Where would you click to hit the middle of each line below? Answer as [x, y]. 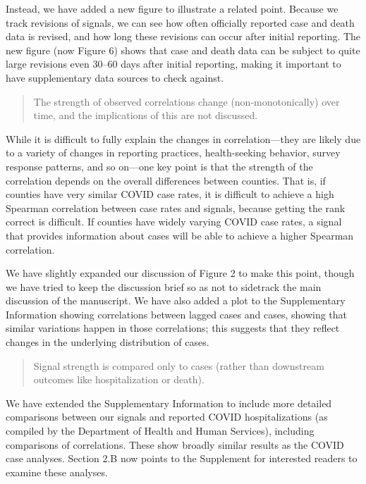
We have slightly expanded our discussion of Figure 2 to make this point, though [180, 273]
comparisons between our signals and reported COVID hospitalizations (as [167, 417]
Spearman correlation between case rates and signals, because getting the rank [176, 207]
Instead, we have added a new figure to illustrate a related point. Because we [172, 8]
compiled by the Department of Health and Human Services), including [160, 431]
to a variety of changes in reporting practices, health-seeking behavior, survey [173, 153]
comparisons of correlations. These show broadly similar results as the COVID [175, 444]
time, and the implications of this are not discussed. [146, 115]
